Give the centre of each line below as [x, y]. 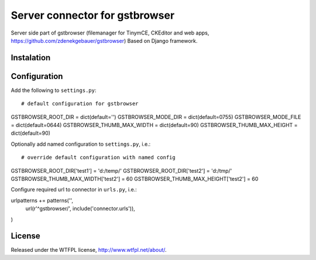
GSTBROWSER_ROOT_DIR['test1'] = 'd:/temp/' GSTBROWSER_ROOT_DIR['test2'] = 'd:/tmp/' [121, 170]
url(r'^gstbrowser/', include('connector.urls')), [80, 208]
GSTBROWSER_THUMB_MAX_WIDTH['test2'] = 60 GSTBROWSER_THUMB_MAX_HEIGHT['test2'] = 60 [135, 179]
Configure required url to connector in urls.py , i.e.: [74, 190]
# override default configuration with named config [98, 158]
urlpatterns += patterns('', [42, 200]
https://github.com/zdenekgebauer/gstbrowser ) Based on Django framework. [104, 40]
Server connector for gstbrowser [93, 15]
